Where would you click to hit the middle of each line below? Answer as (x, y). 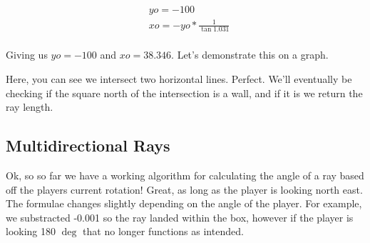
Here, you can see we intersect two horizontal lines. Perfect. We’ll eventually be (179, 79)
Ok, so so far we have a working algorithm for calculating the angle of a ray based (185, 175)
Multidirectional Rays (88, 145)
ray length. (30, 107)
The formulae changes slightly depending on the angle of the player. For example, (184, 203)
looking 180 (31, 231)
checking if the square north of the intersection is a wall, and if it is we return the (184, 93)
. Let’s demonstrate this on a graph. (250, 55)
